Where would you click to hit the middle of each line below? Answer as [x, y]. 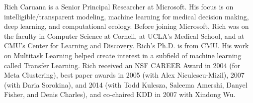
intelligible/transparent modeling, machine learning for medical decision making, [126, 16]
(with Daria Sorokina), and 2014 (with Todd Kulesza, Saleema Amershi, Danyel [126, 84]
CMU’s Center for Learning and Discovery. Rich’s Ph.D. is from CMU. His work [126, 46]
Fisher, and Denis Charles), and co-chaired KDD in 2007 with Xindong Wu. [120, 94]
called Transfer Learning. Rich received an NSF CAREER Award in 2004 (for [122, 65]
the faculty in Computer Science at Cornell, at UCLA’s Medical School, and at [124, 36]
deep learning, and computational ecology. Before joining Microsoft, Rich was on [126, 26]
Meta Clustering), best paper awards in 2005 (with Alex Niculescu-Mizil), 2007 [124, 75]
